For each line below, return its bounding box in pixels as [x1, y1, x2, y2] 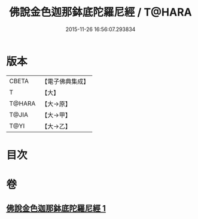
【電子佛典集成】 [41, 77, 90, 86]
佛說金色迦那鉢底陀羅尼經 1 [6, 203, 106, 214]
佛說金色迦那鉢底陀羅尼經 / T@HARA [8, 5, 193, 19]
